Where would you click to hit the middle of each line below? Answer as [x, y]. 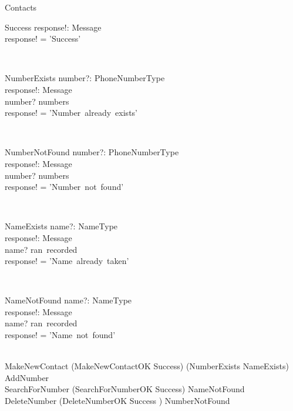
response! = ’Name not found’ [60, 335]
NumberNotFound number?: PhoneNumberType [92, 152]
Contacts [21, 7]
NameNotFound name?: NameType [68, 300]
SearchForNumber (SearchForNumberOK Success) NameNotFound [125, 389]
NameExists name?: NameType [61, 226]
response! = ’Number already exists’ [71, 113]
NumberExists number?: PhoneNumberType [85, 78]
